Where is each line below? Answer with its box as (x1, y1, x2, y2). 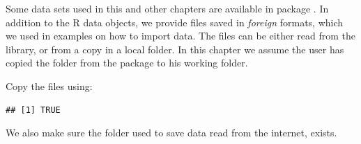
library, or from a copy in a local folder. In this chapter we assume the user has (6, 42, 344, 56)
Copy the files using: (6, 78, 93, 93)
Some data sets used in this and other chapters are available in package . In (6, 1, 329, 15)
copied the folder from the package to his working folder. (6, 55, 248, 70)
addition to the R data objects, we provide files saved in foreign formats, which (6, 15, 344, 29)
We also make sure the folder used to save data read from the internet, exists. (6, 125, 337, 140)
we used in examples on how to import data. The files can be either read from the (6, 28, 356, 43)
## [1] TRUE (6, 105, 61, 115)
